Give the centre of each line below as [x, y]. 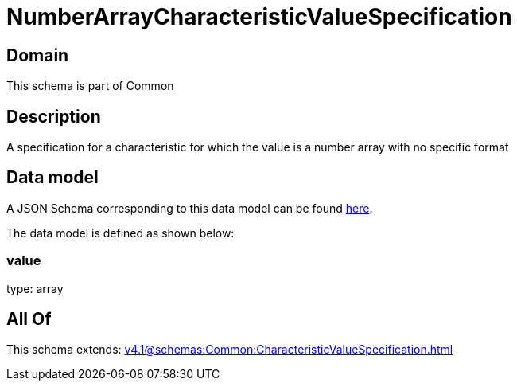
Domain [38, 55]
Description [54, 116]
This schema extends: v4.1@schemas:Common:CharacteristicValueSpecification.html [230, 350]
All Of [29, 319]
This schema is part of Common [90, 86]
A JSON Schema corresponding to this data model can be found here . [190, 208]
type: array [35, 288]
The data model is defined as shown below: [121, 233]
